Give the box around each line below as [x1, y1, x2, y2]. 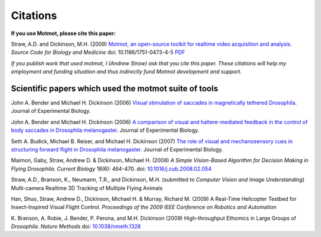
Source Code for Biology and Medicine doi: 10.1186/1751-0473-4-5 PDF [11, 49, 185, 56]
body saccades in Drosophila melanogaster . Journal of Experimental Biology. [11, 127, 200, 134]
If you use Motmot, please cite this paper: [11, 30, 116, 37]
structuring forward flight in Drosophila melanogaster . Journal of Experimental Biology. [11, 146, 224, 153]
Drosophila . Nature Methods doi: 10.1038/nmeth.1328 [11, 223, 141, 230]
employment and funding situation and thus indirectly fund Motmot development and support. [11, 68, 242, 75]
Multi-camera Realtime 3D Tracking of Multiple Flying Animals [11, 184, 163, 191]
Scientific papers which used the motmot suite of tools [11, 83, 218, 93]
